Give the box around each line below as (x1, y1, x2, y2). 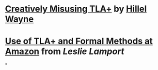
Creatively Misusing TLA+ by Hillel (5, 3, 147, 14)
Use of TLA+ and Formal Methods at (5, 36, 153, 47)
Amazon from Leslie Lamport (5, 46, 125, 57)
